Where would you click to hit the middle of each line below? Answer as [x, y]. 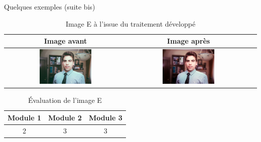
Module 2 [65, 117]
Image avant [66, 41]
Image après [188, 41]
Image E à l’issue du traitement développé [130, 23]
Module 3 [105, 117]
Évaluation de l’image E [65, 100]
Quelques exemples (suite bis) [50, 7]
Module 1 [24, 117]
